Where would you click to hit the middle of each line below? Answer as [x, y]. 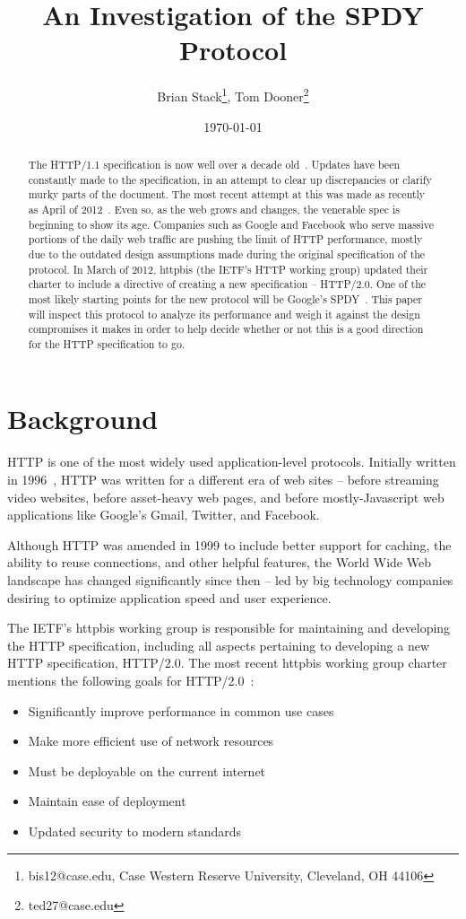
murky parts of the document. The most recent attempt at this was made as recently [227, 194]
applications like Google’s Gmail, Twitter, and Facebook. [164, 515]
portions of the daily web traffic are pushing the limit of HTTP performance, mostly [225, 239]
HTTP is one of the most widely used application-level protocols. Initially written [232, 462]
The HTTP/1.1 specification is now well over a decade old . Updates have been [214, 164]
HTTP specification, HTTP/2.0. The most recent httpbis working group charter [227, 663]
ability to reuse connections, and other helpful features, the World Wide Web [219, 562]
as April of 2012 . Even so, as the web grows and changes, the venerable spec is [214, 209]
